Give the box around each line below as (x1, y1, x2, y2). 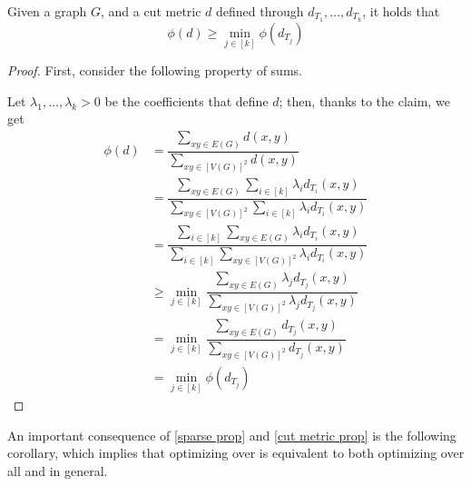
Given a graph (7, 2, 87, 20)
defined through (216, 2, 304, 20)
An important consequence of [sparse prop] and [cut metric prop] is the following (7, 425, 456, 444)
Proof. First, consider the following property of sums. (7, 61, 302, 80)
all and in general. (7, 461, 108, 480)
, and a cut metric (100, 2, 201, 20)
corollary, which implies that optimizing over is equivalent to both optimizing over (7, 443, 465, 462)
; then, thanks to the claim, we (279, 91, 450, 110)
